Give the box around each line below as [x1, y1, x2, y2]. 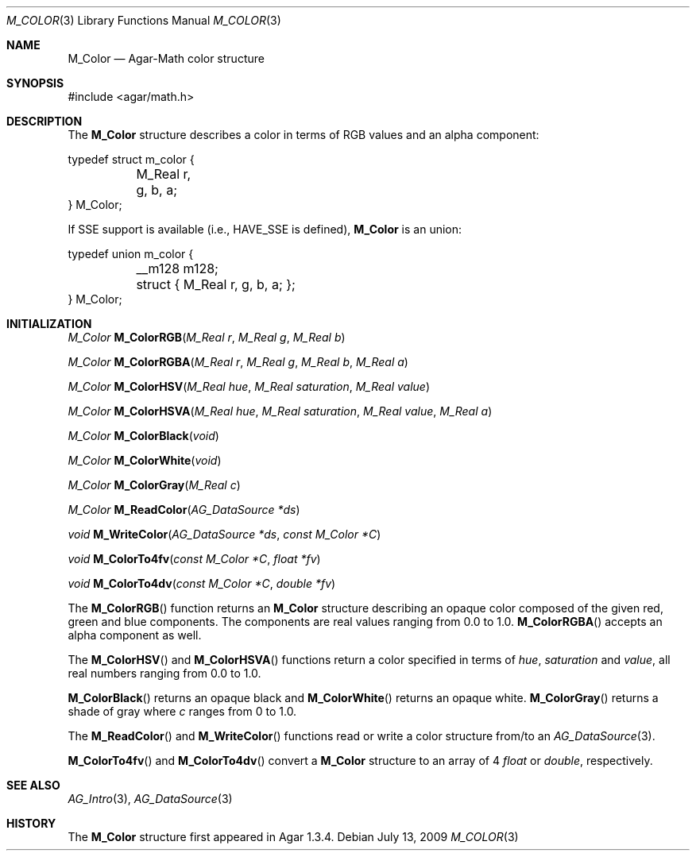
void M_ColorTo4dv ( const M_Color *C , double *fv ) [68, 577, 336, 590]
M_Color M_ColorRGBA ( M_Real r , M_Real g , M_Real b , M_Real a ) [68, 355, 408, 369]
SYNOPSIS [6, 76, 64, 90]
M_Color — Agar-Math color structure [68, 52, 265, 65]
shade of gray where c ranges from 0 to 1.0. [68, 705, 297, 718]
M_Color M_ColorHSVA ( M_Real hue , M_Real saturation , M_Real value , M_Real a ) [68, 404, 493, 418]
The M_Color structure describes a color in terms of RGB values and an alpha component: [68, 128, 539, 141]
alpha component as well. [68, 628, 202, 642]
